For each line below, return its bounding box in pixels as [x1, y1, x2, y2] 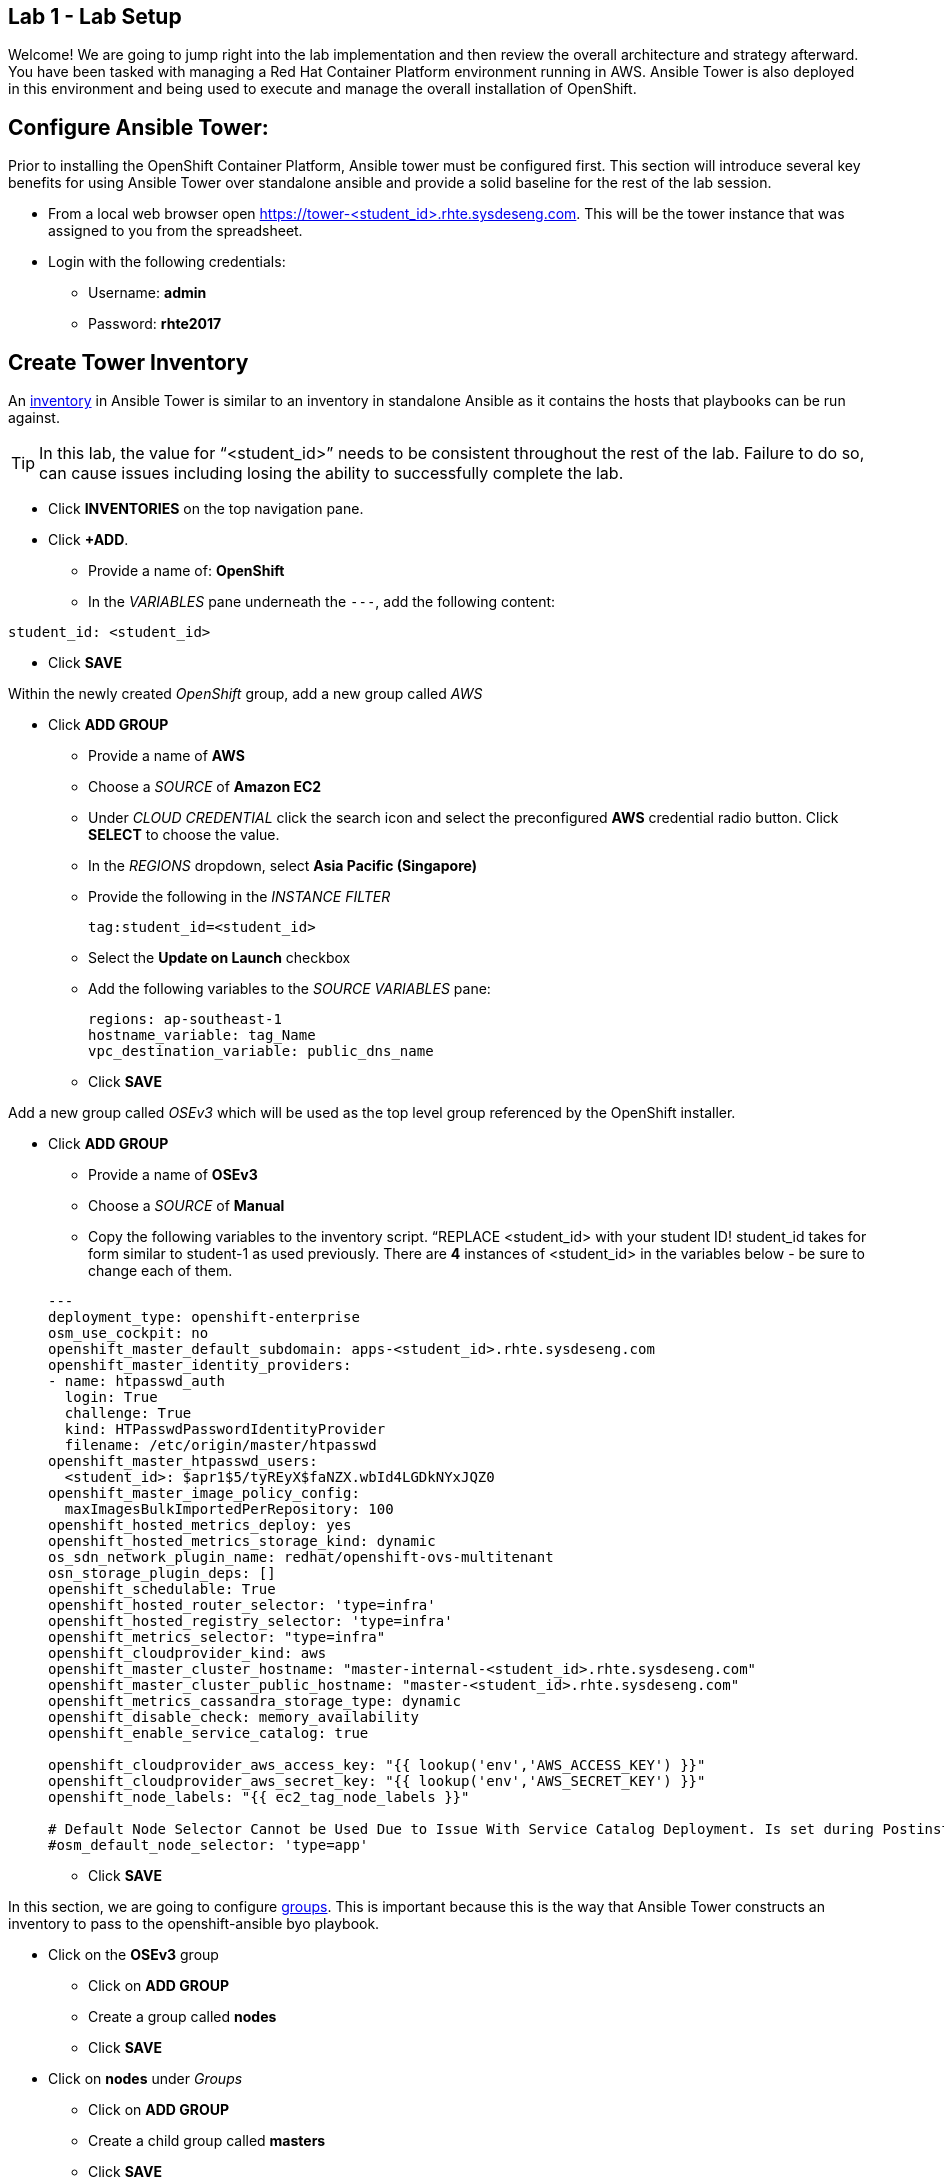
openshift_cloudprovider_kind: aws [48, 1645, 327, 1662]
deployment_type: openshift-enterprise [48, 1309, 360, 1326]
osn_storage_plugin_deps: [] [48, 1565, 276, 1582]
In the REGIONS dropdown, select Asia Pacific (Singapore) [88, 857, 477, 875]
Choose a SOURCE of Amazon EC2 [88, 778, 322, 796]
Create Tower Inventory [8, 349, 249, 375]
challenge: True [64, 1405, 192, 1422]
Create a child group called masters [88, 2132, 326, 2150]
